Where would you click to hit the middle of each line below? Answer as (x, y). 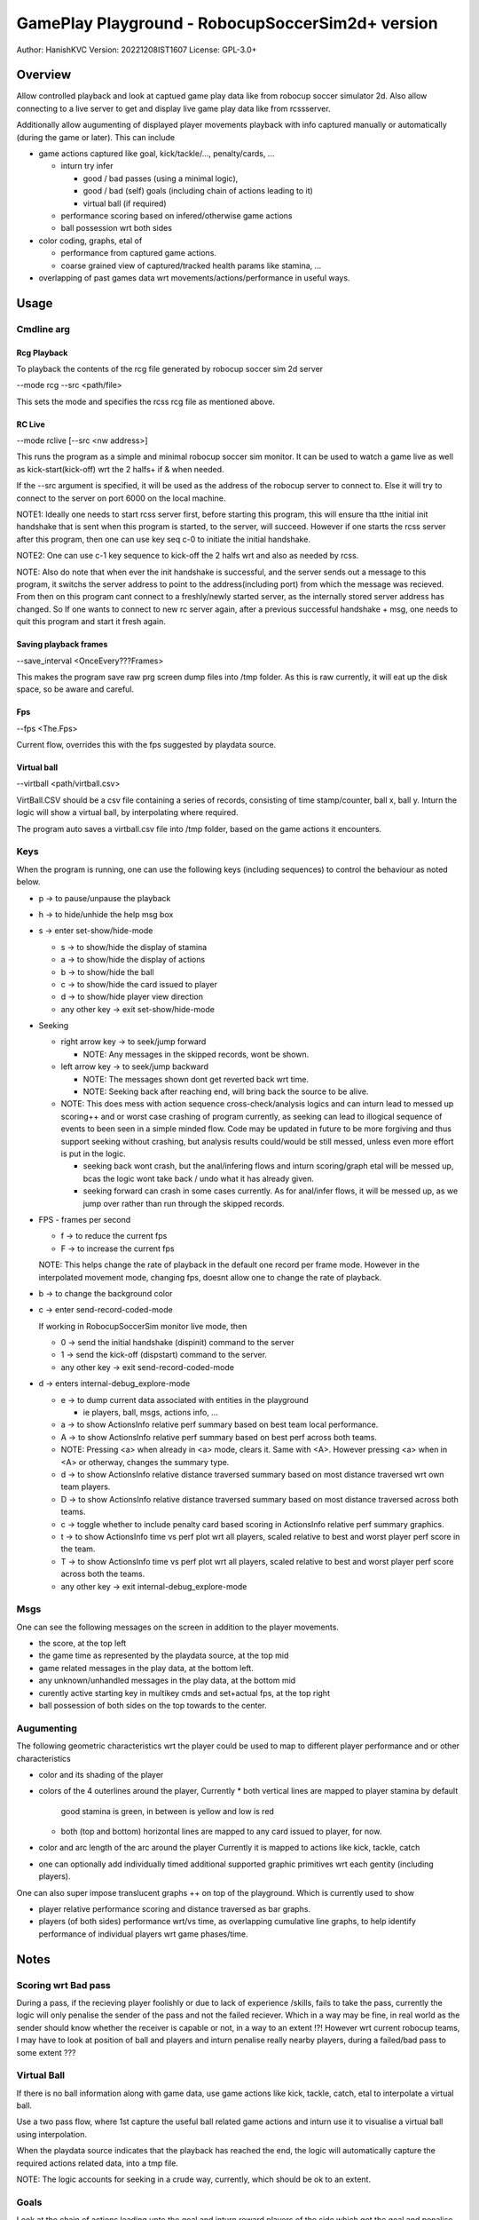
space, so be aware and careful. (75, 689)
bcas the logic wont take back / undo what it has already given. (198, 1178)
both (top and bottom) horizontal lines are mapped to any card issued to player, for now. (221, 1831)
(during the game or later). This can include (96, 137)
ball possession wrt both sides (117, 228)
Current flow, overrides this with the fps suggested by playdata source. (146, 745)
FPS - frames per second (85, 1219)
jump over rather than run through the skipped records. (184, 1203)
